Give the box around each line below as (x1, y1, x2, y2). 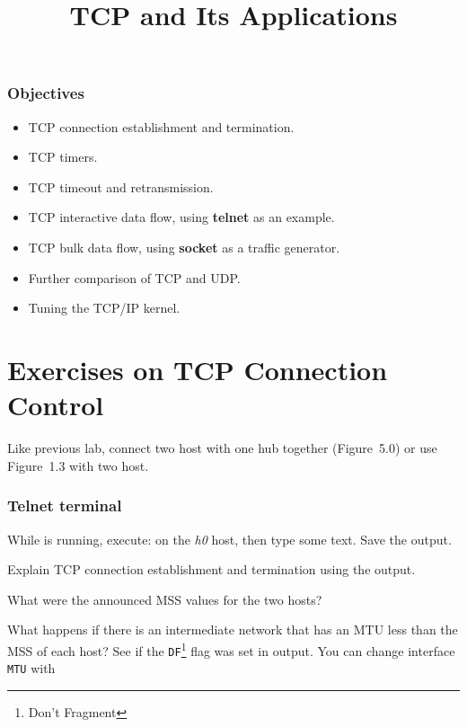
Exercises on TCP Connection (7, 351, 388, 388)
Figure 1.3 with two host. (7, 456, 149, 474)
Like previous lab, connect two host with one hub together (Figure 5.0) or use (7, 439, 437, 457)
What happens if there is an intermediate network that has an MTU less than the (7, 620, 458, 639)
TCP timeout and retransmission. (28, 177, 214, 196)
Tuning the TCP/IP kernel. (28, 298, 181, 317)
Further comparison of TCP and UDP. (28, 268, 241, 287)
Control (7, 386, 104, 423)
